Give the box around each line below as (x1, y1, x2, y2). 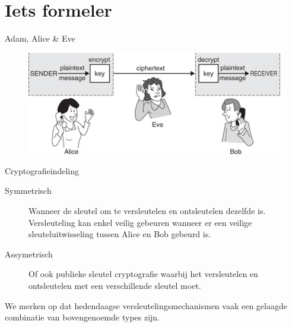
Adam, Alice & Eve (5, 32, 75, 45)
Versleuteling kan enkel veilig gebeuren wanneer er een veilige (28, 216, 252, 228)
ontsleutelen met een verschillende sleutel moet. (28, 279, 201, 291)
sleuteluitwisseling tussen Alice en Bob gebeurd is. (28, 228, 211, 240)
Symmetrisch (5, 184, 52, 197)
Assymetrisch (5, 247, 53, 260)
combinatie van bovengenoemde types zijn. (5, 311, 160, 323)
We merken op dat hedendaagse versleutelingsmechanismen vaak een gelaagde (5, 299, 287, 312)
